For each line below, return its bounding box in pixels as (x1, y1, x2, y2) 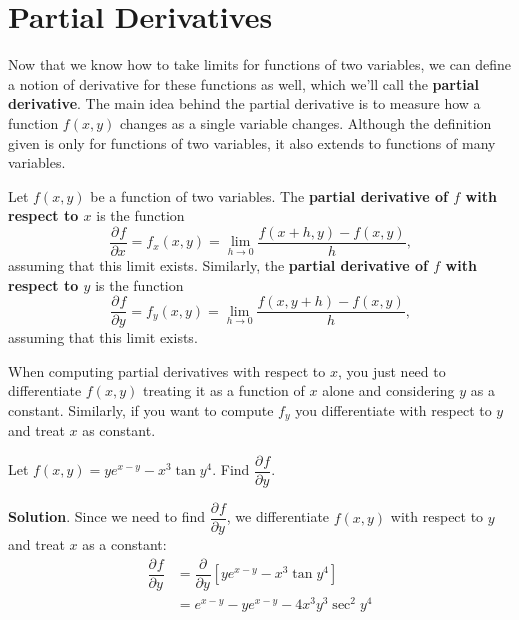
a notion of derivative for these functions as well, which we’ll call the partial (8, 73, 479, 94)
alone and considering (322, 380, 455, 401)
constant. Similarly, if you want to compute (8, 399, 274, 420)
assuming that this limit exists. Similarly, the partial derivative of (8, 254, 428, 275)
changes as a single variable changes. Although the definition (119, 112, 492, 133)
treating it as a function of (142, 380, 305, 401)
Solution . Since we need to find (8, 506, 205, 527)
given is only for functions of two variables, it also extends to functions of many (8, 132, 496, 153)
